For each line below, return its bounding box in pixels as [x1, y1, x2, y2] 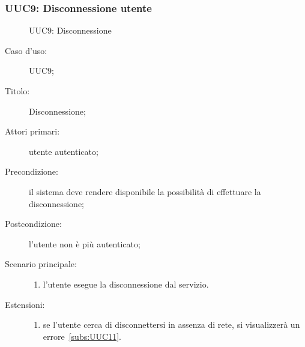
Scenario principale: [5, 258, 77, 270]
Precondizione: [5, 165, 58, 178]
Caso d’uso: [5, 44, 47, 56]
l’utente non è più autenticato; [29, 237, 140, 250]
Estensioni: [5, 298, 45, 310]
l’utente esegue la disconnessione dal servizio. [43, 277, 209, 290]
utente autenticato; [29, 145, 98, 157]
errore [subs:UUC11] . [43, 330, 121, 342]
